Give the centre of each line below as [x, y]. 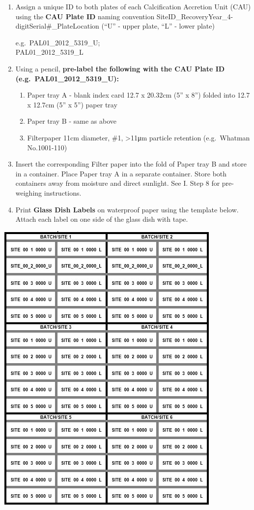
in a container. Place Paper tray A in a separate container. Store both [121, 173]
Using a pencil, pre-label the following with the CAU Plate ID [120, 68]
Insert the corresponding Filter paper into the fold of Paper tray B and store [131, 164]
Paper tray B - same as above [72, 121]
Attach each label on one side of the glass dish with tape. [102, 219]
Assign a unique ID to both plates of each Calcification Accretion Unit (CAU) [133, 6]
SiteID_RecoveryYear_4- [195, 16]
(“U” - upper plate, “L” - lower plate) [158, 26]
